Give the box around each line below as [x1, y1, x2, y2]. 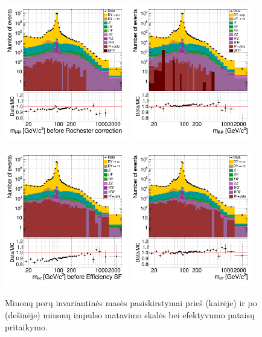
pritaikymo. [5, 320, 48, 333]
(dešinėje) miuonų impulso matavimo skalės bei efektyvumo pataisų [5, 309, 255, 321]
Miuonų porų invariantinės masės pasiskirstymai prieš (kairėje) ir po [5, 297, 257, 309]
